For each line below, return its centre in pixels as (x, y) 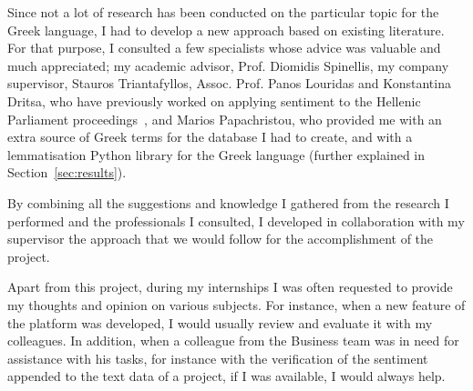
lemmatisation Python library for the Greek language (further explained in (216, 154)
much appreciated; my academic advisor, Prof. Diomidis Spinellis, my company (228, 65)
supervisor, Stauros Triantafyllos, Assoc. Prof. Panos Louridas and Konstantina (229, 83)
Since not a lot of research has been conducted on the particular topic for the (223, 12)
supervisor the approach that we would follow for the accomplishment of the (221, 239)
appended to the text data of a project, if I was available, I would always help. (226, 376)
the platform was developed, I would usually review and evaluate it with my (220, 322)
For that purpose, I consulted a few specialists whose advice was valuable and (224, 48)
